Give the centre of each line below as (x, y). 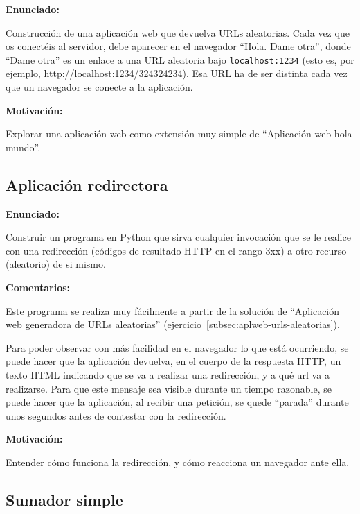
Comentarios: (38, 287)
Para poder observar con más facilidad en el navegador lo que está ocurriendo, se (177, 347)
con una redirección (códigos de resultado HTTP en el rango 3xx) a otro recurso (176, 250)
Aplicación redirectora (87, 184)
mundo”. (23, 147)
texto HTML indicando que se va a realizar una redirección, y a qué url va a (168, 374)
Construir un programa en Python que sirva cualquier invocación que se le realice (178, 237)
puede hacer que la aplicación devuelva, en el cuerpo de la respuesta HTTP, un (173, 361)
